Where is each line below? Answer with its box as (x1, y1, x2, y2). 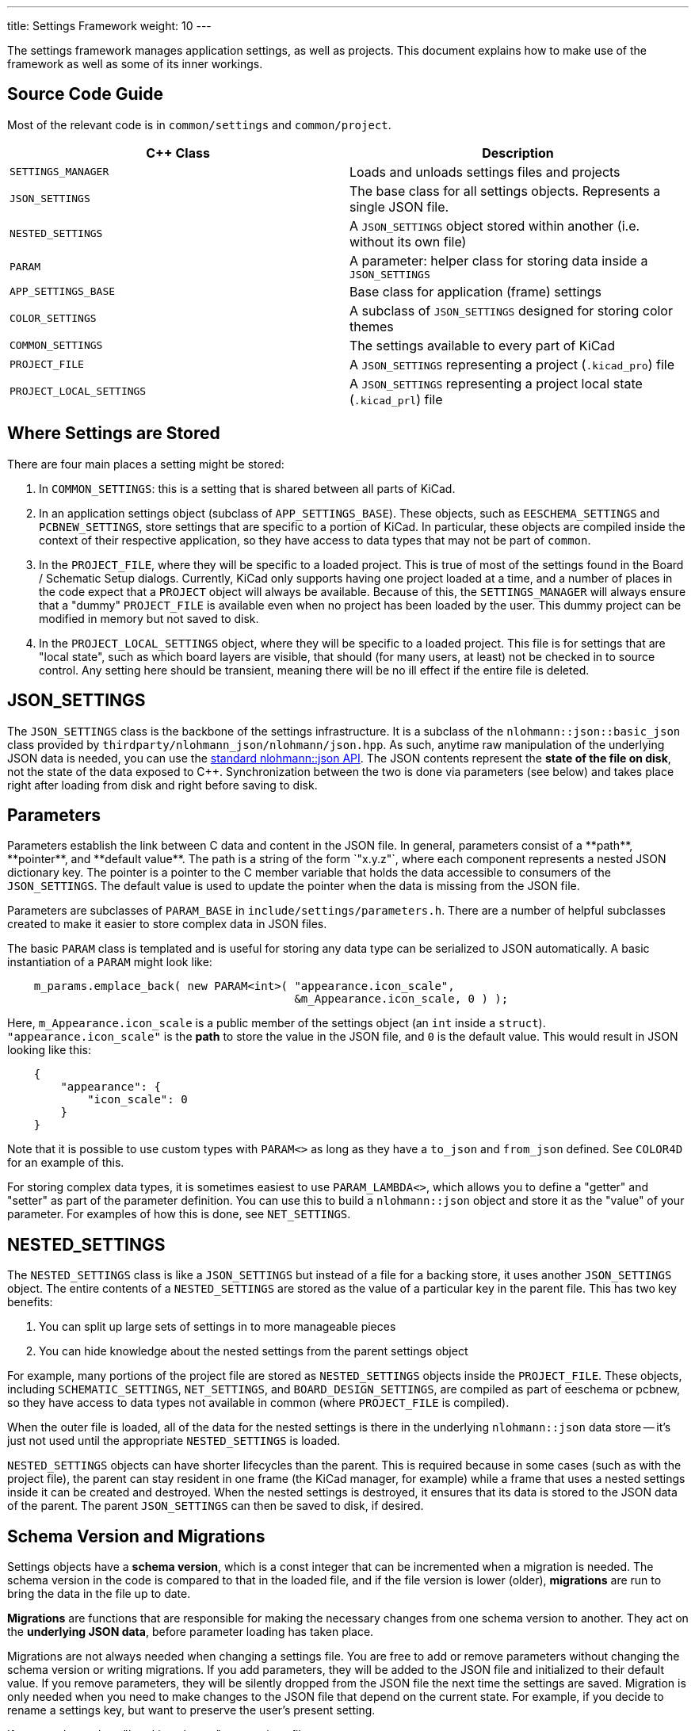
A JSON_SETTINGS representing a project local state (349, 375, 643, 392)
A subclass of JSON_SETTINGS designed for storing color (349, 302, 673, 319)
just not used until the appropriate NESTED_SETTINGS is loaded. (7, 1434, 341, 1448)
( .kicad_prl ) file (349, 391, 443, 407)
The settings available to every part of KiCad (349, 337, 616, 353)
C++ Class (146, 144, 210, 161)
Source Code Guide (7, 84, 163, 105)
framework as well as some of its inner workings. (7, 57, 263, 71)
